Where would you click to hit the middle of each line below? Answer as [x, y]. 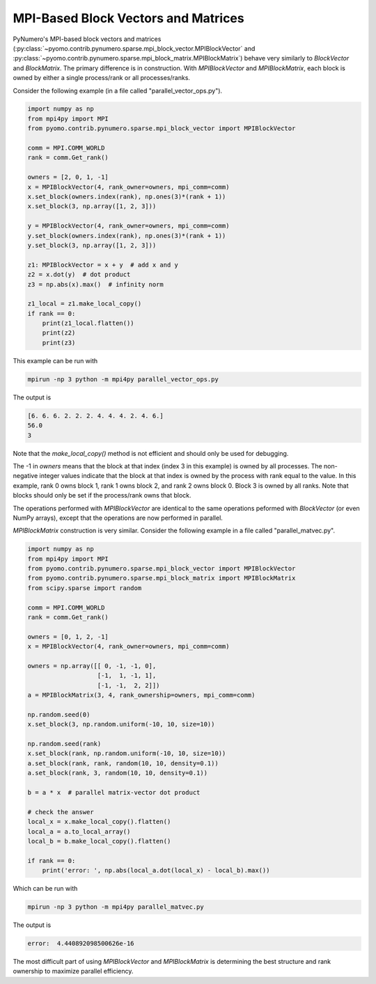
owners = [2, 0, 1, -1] [68, 177]
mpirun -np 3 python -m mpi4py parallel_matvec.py [116, 907]
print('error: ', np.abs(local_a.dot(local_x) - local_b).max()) [156, 871]
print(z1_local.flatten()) [88, 323]
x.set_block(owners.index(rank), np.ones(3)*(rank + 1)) [127, 197]
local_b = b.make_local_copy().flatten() [99, 841]
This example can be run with [55, 360]
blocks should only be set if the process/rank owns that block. [102, 495]
